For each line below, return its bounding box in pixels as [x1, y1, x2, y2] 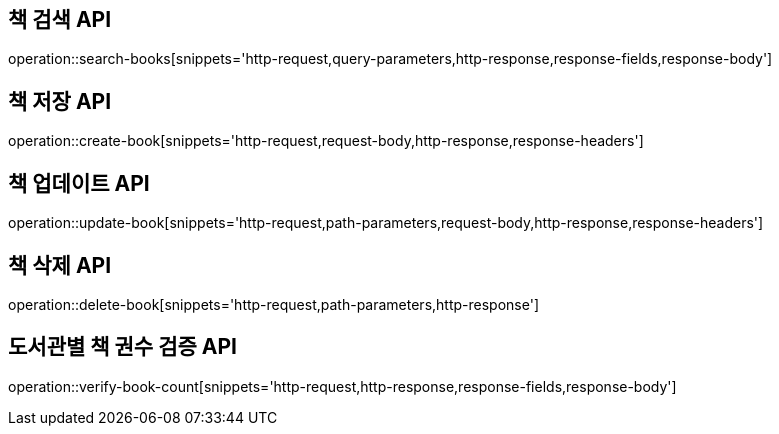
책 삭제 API [8, 252, 112, 278]
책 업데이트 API [8, 170, 150, 196]
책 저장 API [8, 88, 112, 114]
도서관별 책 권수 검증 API [8, 334, 237, 360]
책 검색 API [8, 7, 112, 32]
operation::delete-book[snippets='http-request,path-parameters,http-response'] [8, 295, 539, 313]
